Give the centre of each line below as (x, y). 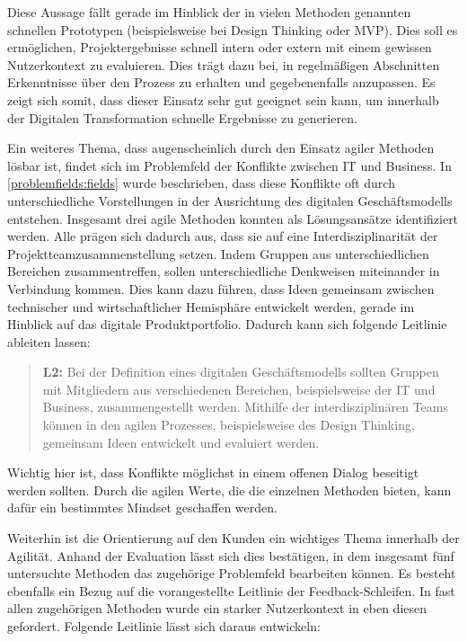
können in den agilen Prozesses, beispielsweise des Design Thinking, (229, 425)
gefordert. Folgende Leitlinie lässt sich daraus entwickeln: (164, 626)
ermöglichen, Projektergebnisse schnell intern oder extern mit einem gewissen (220, 47)
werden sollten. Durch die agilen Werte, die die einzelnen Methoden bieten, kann (229, 490)
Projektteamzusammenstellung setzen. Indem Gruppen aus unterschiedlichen (218, 253)
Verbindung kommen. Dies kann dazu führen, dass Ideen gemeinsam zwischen (221, 288)
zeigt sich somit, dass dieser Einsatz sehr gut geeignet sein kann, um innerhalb (223, 99)
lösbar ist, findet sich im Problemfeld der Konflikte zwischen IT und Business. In (229, 165)
